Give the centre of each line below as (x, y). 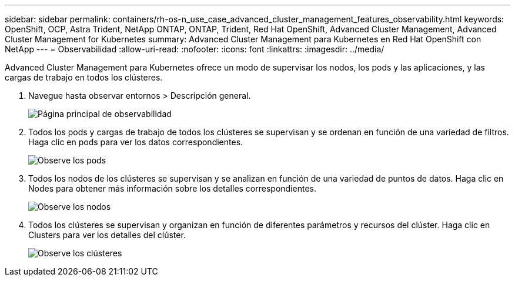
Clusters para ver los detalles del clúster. (107, 235)
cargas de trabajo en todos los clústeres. (84, 77)
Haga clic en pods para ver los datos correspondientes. (136, 142)
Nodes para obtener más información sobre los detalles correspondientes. (172, 188)
